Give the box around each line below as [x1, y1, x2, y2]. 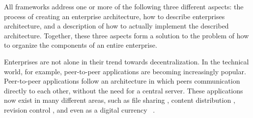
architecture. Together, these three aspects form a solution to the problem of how [4, 30, 249, 40]
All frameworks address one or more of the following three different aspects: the [4, 1, 244, 11]
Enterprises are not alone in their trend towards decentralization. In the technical [4, 56, 249, 66]
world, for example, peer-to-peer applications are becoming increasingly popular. [4, 66, 246, 76]
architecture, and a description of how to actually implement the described [4, 21, 229, 31]
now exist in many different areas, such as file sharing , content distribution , [4, 95, 235, 105]
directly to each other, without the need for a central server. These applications [4, 85, 243, 95]
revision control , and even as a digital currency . [4, 104, 155, 115]
